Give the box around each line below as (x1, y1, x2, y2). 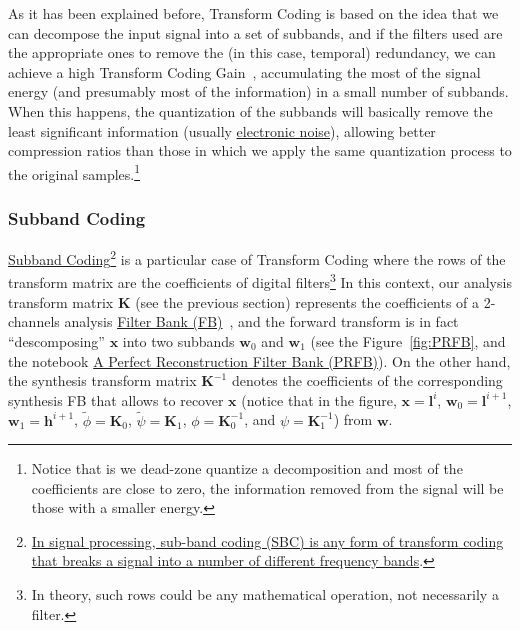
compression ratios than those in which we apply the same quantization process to (8, 140, 512, 161)
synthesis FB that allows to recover (8, 389, 224, 410)
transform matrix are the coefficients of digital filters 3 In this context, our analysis (8, 269, 512, 293)
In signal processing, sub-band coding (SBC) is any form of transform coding (31, 530, 504, 551)
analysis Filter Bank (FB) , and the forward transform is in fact (64, 311, 459, 332)
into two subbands (122, 330, 235, 351)
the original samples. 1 (8, 160, 141, 184)
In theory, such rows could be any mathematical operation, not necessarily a (31, 584, 499, 605)
